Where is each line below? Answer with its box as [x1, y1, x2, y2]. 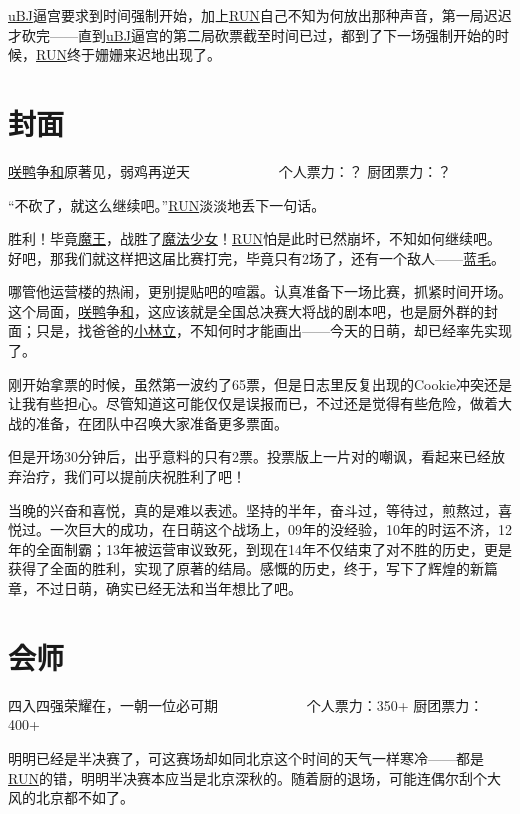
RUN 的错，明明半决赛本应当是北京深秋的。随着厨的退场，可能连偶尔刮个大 [8, 767, 501, 788]
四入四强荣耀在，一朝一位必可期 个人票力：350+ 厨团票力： [8, 694, 484, 715]
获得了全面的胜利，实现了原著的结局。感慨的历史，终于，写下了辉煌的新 [8, 558, 484, 579]
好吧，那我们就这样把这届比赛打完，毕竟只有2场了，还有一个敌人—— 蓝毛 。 [8, 247, 505, 268]
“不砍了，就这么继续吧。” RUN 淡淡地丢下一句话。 [8, 194, 326, 215]
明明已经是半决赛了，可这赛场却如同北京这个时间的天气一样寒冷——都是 [8, 747, 484, 768]
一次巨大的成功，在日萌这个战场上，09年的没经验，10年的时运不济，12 [49, 519, 512, 540]
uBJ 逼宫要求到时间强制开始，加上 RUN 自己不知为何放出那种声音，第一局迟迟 [8, 5, 512, 25]
